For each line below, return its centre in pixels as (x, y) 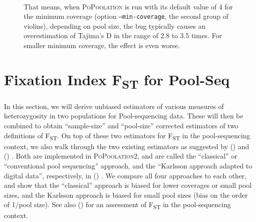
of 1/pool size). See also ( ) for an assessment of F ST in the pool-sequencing (117, 205)
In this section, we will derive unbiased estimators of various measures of (114, 106)
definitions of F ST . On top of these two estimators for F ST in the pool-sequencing (127, 136)
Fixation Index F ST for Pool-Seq (117, 81)
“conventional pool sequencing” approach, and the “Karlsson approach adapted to (128, 165)
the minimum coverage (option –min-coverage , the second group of (126, 16)
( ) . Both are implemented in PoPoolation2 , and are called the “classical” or (121, 156)
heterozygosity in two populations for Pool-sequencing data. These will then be (124, 116)
